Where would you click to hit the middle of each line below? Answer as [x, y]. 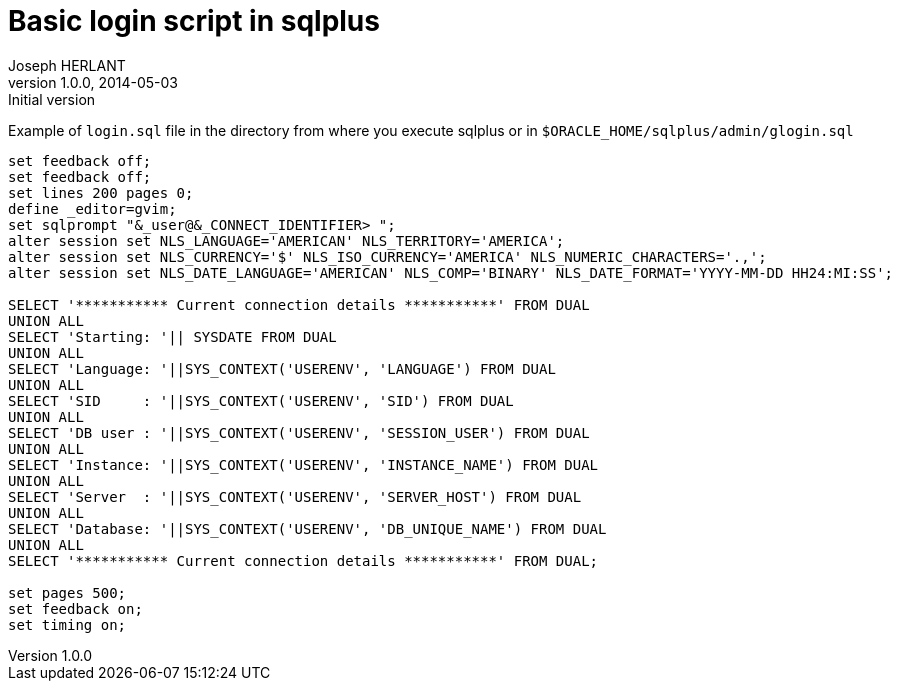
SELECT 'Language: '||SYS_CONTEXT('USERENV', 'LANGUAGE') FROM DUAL [282, 368]
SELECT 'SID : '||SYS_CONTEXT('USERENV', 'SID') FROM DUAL [261, 400]
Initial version [52, 99]
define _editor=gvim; [92, 208]
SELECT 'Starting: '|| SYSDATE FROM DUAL [172, 336]
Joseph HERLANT [67, 65]
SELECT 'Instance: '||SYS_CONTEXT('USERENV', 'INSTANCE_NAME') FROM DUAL [303, 464]
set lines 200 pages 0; [101, 192]
